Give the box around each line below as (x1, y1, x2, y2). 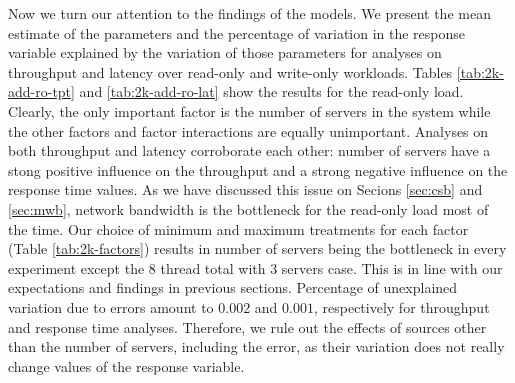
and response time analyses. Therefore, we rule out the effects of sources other (8, 316, 487, 337)
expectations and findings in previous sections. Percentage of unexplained (8, 277, 458, 298)
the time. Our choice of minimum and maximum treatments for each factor (8, 218, 469, 239)
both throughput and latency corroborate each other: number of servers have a (8, 140, 491, 161)
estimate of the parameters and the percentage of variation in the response (8, 22, 466, 43)
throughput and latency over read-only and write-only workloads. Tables (8, 61, 453, 82)
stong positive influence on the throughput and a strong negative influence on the (8, 159, 508, 180)
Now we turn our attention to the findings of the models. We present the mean (8, 3, 491, 23)
